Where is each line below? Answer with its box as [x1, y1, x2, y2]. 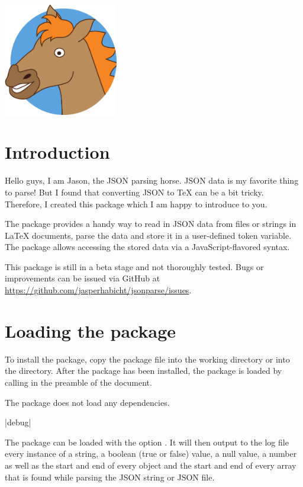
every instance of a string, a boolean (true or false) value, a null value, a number [5, 447, 297, 460]
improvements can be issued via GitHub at [5, 272, 160, 284]
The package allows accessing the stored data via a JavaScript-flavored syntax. [5, 241, 290, 253]
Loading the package [5, 318, 176, 342]
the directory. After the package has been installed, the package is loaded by [5, 364, 282, 377]
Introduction [5, 140, 110, 164]
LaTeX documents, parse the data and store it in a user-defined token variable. [5, 229, 292, 241]
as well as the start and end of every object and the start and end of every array [5, 459, 296, 471]
